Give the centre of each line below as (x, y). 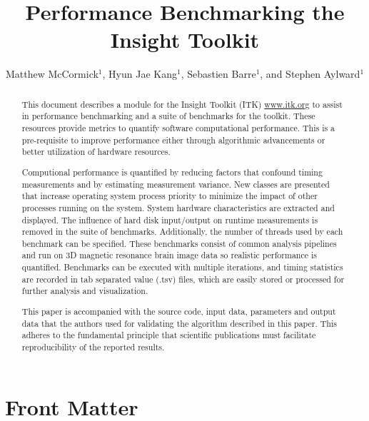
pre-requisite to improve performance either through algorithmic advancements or (173, 140)
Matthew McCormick (52, 74)
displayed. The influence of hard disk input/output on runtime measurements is (170, 219)
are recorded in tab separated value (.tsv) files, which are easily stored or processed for (183, 279)
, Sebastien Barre (218, 74)
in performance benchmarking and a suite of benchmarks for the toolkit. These (168, 116)
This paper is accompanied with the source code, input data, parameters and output (179, 311)
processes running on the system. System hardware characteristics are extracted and (178, 207)
